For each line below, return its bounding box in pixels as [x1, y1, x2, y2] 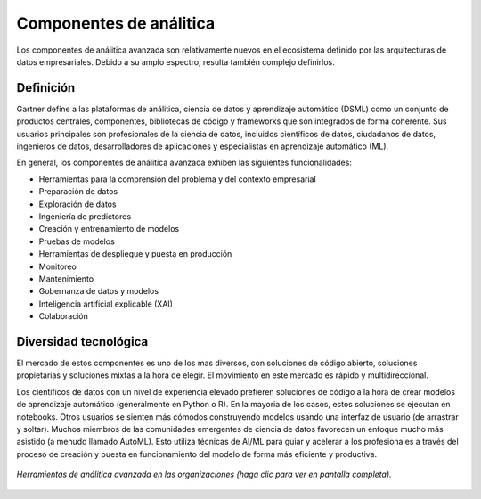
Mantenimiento [38, 273, 94, 284]
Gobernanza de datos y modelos [38, 286, 159, 297]
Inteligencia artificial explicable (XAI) [38, 299, 174, 309]
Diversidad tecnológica [16, 334, 149, 349]
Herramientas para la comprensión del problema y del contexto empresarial [38, 174, 316, 184]
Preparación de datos [38, 186, 118, 197]
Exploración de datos [38, 199, 117, 209]
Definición [16, 80, 76, 95]
